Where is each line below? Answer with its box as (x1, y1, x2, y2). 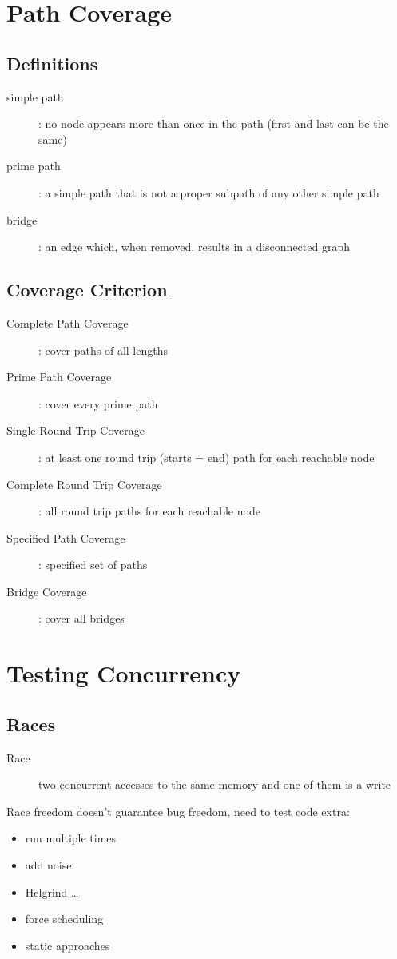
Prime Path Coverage (6, 368, 112, 385)
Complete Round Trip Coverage (6, 476, 162, 492)
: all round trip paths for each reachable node (38, 503, 260, 519)
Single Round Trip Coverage (6, 422, 145, 439)
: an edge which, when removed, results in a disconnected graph (38, 238, 350, 255)
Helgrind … (25, 883, 79, 900)
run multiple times (25, 830, 117, 846)
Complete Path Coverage (6, 314, 129, 331)
